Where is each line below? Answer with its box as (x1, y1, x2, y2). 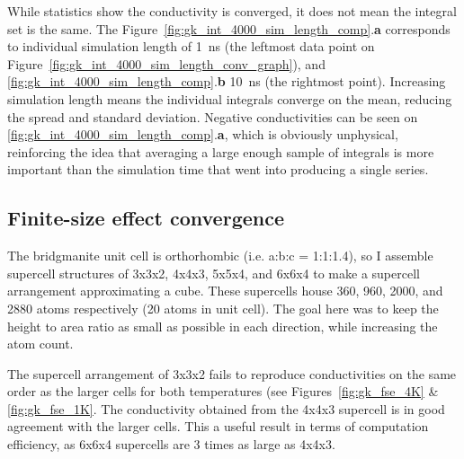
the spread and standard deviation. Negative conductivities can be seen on (7, 107, 418, 126)
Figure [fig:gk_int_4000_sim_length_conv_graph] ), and (7, 54, 326, 73)
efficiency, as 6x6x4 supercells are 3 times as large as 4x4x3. (7, 435, 335, 454)
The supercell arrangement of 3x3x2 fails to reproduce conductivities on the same (7, 364, 457, 383)
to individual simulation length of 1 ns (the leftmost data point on (7, 37, 375, 56)
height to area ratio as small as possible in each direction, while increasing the (7, 316, 438, 335)
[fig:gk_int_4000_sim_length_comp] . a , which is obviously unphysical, (7, 125, 398, 144)
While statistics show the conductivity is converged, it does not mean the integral (7, 2, 457, 20)
